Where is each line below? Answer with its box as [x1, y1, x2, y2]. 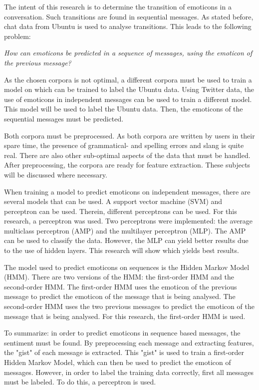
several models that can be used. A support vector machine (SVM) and [4, 196, 223, 206]
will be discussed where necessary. [4, 169, 107, 179]
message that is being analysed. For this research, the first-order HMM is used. [4, 310, 246, 321]
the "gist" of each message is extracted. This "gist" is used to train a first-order [4, 347, 245, 357]
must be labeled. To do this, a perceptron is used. [4, 376, 156, 387]
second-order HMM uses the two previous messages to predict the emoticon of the [4, 301, 255, 311]
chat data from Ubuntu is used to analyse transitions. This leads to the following [4, 21, 252, 31]
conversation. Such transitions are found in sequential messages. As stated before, [4, 11, 254, 21]
